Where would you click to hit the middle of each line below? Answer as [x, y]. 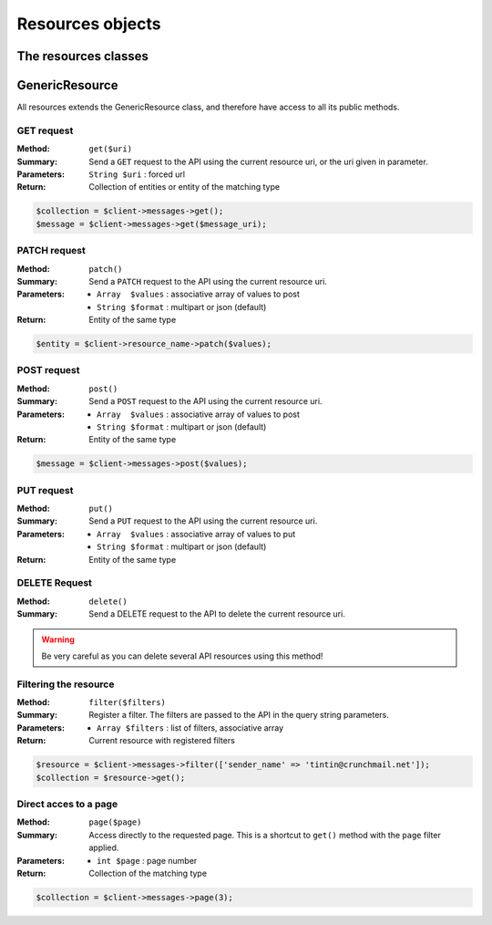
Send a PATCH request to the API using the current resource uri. [208, 281]
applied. [104, 847]
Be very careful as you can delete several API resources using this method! [182, 656]
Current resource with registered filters [162, 741]
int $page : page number [147, 860]
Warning [58, 639]
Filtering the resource [66, 684]
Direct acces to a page [67, 804]
